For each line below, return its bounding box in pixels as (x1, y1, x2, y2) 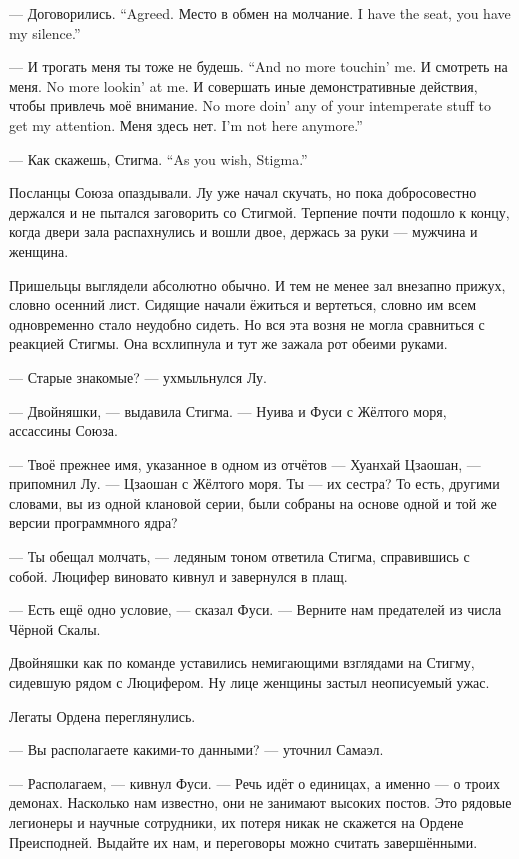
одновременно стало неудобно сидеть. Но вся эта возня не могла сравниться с (9, 313, 485, 334)
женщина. (9, 240, 69, 261)
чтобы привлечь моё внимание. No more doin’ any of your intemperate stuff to (9, 95, 491, 116)
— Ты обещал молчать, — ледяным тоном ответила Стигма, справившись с (9, 546, 470, 567)
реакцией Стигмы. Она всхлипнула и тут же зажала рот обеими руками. (9, 333, 448, 354)
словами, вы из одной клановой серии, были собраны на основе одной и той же (9, 492, 497, 513)
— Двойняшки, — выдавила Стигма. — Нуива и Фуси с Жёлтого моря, (9, 400, 447, 421)
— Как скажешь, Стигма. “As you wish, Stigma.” (9, 148, 308, 169)
